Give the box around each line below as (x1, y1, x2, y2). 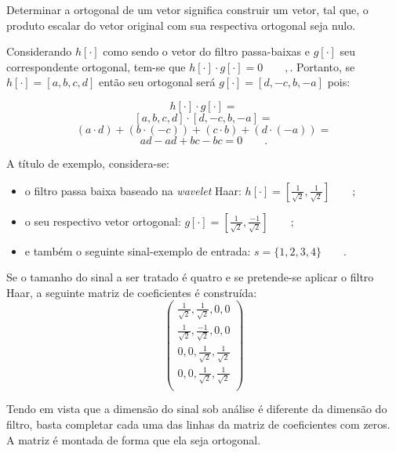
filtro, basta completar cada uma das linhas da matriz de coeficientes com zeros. (6, 416, 391, 433)
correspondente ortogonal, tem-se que (6, 58, 186, 74)
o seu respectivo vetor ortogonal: (24, 212, 181, 229)
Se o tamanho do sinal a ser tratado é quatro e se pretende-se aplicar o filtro (6, 269, 374, 285)
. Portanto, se (289, 58, 355, 74)
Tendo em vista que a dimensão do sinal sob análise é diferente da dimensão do (6, 400, 387, 417)
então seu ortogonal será (99, 74, 216, 90)
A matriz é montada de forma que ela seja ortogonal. (6, 431, 261, 448)
